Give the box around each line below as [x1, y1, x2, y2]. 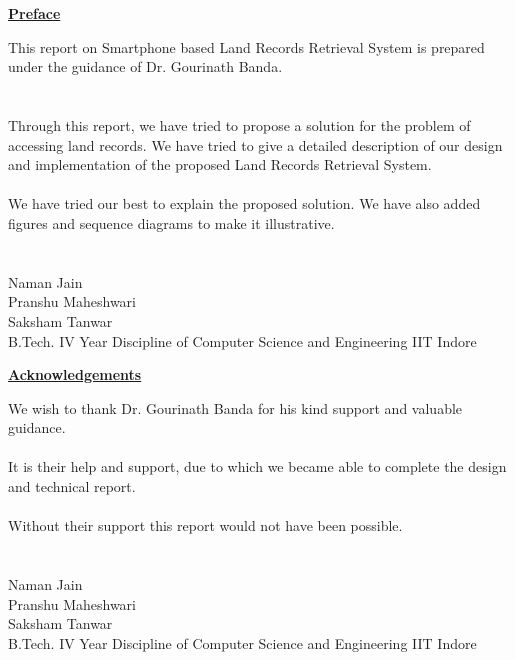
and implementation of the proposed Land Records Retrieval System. [8, 154, 432, 175]
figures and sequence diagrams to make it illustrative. [8, 212, 335, 233]
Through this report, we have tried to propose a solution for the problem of [8, 114, 471, 135]
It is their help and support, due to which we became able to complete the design [8, 456, 507, 477]
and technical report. [8, 476, 136, 497]
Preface [8, 3, 61, 23]
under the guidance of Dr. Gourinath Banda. [8, 56, 283, 77]
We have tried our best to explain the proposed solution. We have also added [8, 193, 481, 214]
